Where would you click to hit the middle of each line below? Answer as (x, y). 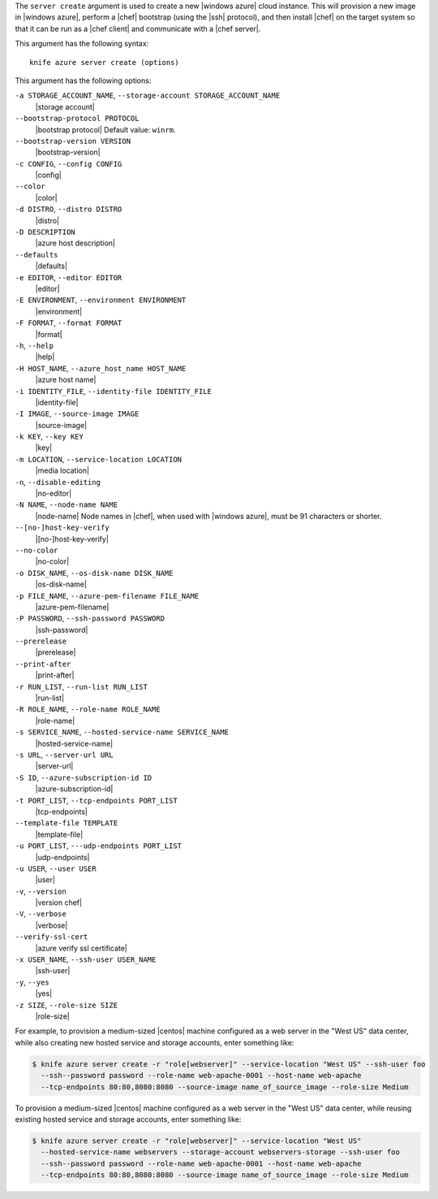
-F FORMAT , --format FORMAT (69, 323)
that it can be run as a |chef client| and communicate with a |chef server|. (138, 28)
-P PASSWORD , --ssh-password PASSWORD (90, 618)
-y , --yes (32, 982)
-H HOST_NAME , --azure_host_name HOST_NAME (101, 368)
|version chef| (59, 902)
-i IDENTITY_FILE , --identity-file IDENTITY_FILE (114, 391)
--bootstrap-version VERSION (73, 141)
